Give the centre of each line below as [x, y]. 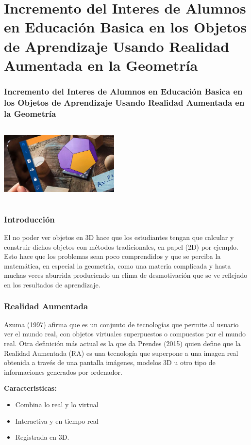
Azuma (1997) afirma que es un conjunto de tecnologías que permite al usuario [121, 324]
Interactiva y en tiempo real [57, 421]
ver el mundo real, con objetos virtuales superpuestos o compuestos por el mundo [125, 334]
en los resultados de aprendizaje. [52, 284]
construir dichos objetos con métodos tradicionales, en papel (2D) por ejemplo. [121, 246]
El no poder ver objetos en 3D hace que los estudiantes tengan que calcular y [119, 237]
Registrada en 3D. [42, 437]
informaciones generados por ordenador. [63, 372]
